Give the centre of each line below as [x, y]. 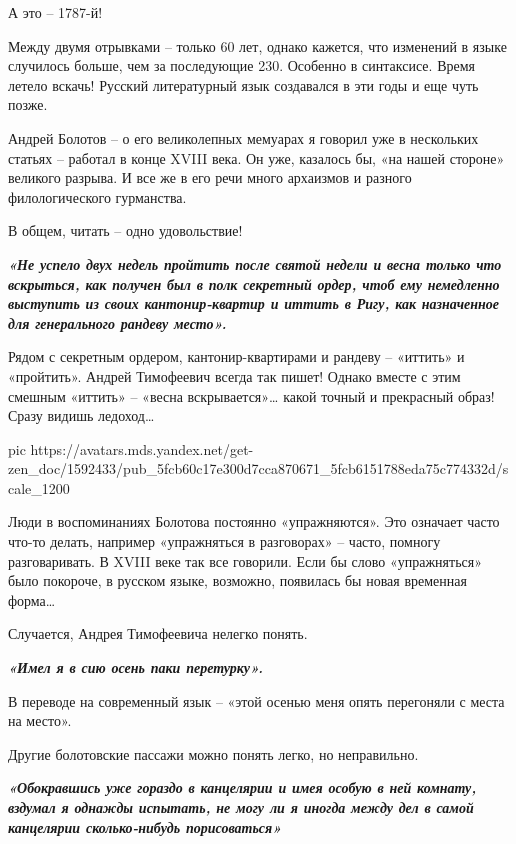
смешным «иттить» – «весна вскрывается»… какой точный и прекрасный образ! [251, 395]
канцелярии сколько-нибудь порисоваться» [145, 826]
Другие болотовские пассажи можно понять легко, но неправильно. [213, 753]
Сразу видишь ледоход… [81, 415]
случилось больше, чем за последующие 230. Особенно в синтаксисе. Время [241, 65]
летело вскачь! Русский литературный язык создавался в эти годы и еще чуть [243, 84]
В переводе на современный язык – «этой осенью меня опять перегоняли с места [256, 700]
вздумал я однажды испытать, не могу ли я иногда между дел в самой [241, 807]
